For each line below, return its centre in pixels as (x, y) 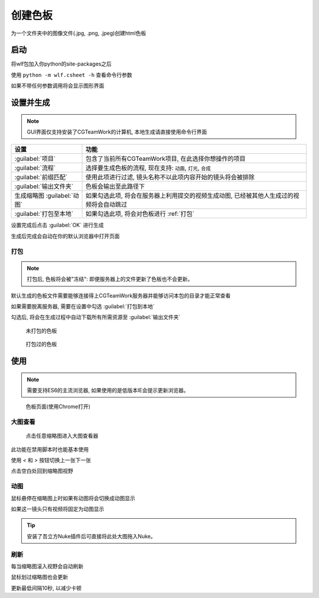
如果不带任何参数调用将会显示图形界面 (58, 86)
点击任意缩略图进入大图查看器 (62, 436)
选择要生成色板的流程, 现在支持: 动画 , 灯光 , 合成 (148, 168)
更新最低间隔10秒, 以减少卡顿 (46, 588)
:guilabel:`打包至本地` (44, 214)
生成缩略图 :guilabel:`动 (47, 196)
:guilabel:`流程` (35, 168)
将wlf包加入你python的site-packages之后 (61, 64)
